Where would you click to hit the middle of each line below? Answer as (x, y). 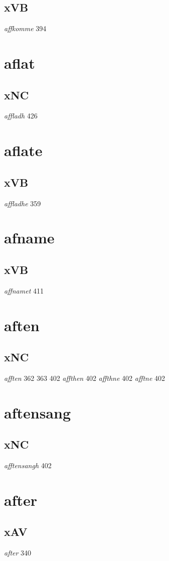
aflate (23, 150)
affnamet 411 (24, 290)
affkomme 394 (25, 28)
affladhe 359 (23, 203)
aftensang (38, 412)
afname (29, 238)
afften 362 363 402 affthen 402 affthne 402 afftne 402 (85, 378)
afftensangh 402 (28, 465)
